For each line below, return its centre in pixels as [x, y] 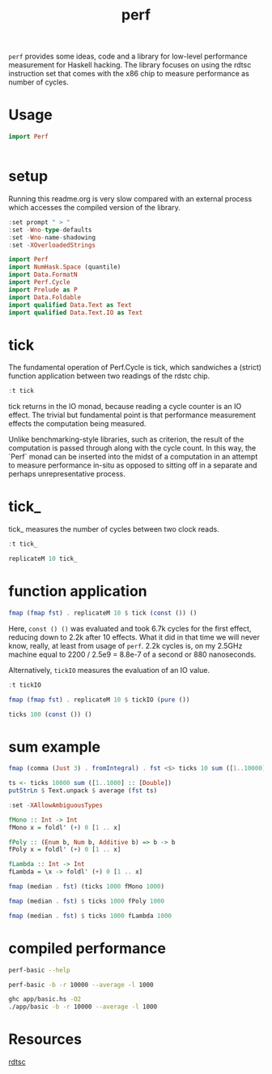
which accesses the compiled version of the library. [94, 207]
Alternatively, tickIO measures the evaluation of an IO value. [109, 670]
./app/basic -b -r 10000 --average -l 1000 [83, 1007]
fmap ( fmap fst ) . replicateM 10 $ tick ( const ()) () [103, 613]
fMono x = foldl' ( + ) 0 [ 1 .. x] [65, 827]
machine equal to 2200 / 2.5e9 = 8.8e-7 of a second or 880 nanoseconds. [132, 654]
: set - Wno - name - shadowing [52, 237]
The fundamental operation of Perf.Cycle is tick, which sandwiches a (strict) [135, 368]
